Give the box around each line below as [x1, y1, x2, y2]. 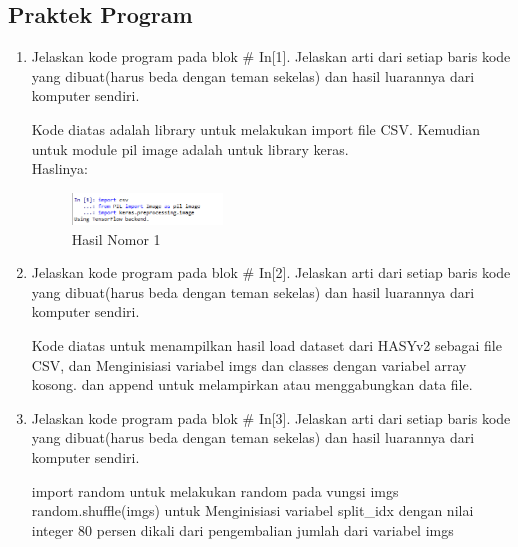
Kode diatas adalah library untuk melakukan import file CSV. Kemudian [31, 118, 481, 139]
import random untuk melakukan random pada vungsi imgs [31, 480, 399, 501]
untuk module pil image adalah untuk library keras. [31, 138, 349, 159]
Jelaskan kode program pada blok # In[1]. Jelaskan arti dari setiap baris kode [31, 46, 511, 67]
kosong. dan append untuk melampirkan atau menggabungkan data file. [31, 374, 473, 395]
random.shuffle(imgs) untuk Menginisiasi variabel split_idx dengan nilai [31, 500, 474, 521]
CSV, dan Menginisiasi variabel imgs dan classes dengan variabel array [31, 354, 467, 375]
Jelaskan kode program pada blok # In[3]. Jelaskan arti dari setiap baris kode [31, 407, 511, 428]
